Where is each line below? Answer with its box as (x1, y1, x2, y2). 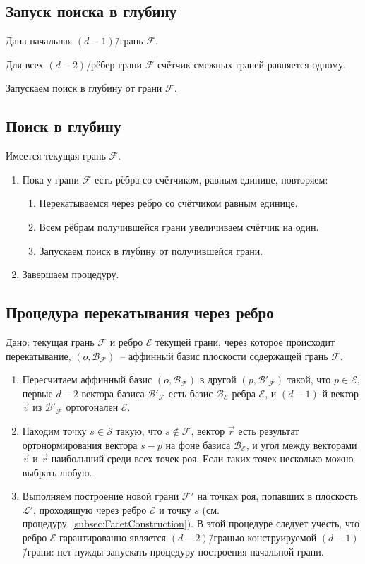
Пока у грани (22, 172, 79, 186)
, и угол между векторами (246, 437, 357, 452)
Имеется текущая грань (6, 148, 106, 163)
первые (22, 385, 53, 400)
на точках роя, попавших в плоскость (197, 488, 358, 503)
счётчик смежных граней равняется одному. (157, 56, 346, 71)
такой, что (287, 372, 331, 387)
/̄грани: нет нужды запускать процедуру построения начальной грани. (22, 544, 324, 558)
